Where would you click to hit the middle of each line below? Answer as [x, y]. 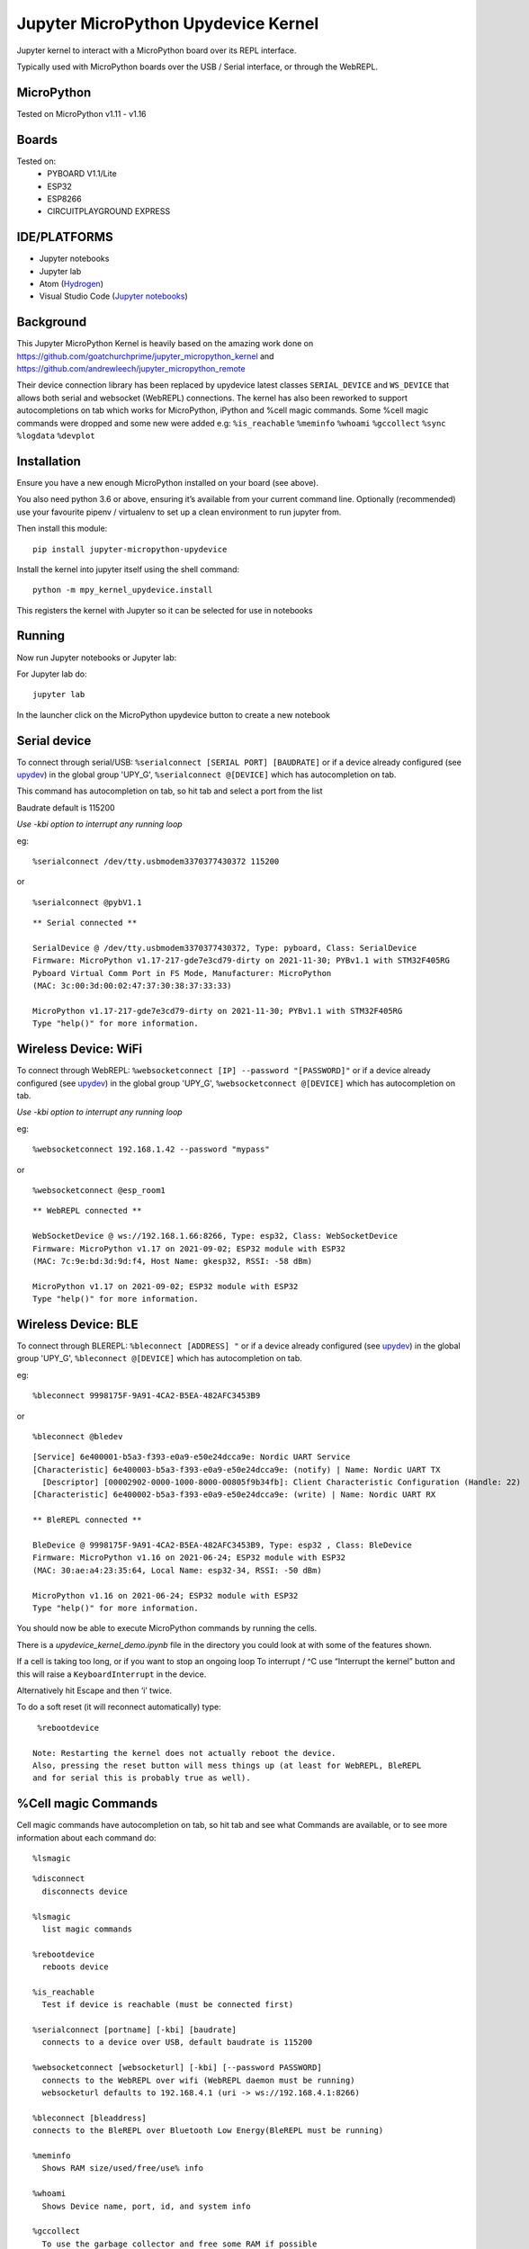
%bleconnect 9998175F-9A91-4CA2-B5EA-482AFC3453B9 [147, 1396]
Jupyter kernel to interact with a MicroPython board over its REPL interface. [157, 50]
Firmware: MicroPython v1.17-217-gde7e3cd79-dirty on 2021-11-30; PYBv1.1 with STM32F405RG [241, 961]
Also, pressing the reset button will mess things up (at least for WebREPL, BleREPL [227, 1765]
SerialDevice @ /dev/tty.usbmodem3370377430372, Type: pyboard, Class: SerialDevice [225, 948]
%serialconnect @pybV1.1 [87, 902]
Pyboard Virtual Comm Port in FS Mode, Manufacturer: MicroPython [182, 973]
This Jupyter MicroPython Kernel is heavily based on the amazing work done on [165, 344]
